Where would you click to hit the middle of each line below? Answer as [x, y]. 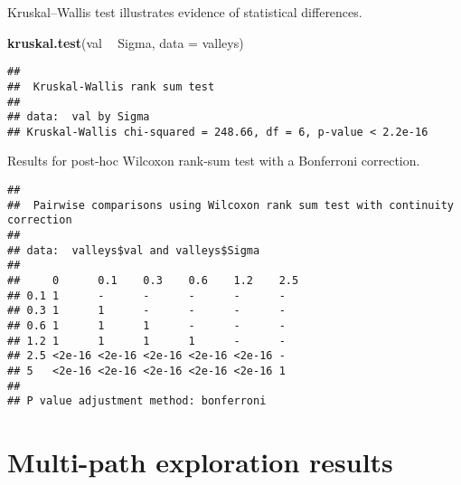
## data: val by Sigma [79, 117]
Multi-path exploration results [200, 462]
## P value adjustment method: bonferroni [137, 401]
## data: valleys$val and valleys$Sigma [134, 250]
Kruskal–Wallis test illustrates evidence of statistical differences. [185, 12]
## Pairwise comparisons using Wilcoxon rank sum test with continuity [230, 205]
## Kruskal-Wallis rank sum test [111, 86]
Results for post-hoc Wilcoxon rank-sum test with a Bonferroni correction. [214, 161]
